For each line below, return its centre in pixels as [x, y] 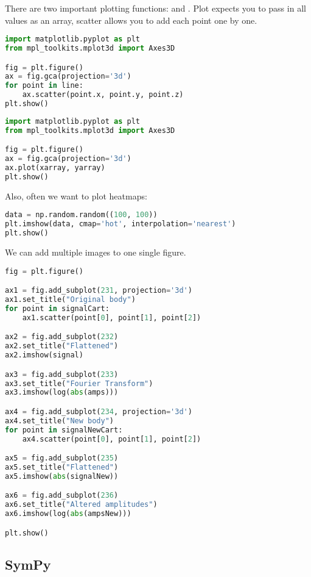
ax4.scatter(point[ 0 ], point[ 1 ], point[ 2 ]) [112, 439]
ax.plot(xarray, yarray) [55, 168]
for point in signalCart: [57, 308]
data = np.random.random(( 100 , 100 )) [81, 215]
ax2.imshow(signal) [44, 355]
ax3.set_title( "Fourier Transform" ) [79, 383]
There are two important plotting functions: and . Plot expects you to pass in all [155, 8]
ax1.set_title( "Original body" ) [70, 300]
